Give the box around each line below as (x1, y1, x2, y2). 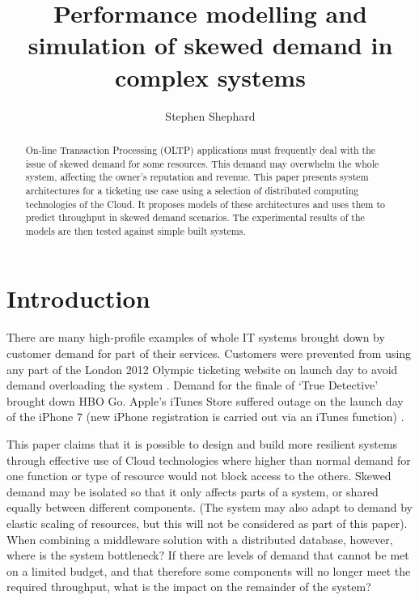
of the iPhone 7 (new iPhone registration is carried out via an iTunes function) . (6, 408, 404, 425)
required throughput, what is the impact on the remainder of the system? (6, 578, 371, 595)
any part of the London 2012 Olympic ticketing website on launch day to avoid (6, 360, 398, 377)
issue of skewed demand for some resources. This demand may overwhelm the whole (25, 156, 379, 170)
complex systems (115, 60, 306, 93)
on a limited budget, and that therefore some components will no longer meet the (6, 562, 411, 579)
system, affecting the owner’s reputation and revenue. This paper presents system (25, 170, 369, 184)
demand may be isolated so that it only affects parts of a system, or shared (6, 483, 379, 500)
